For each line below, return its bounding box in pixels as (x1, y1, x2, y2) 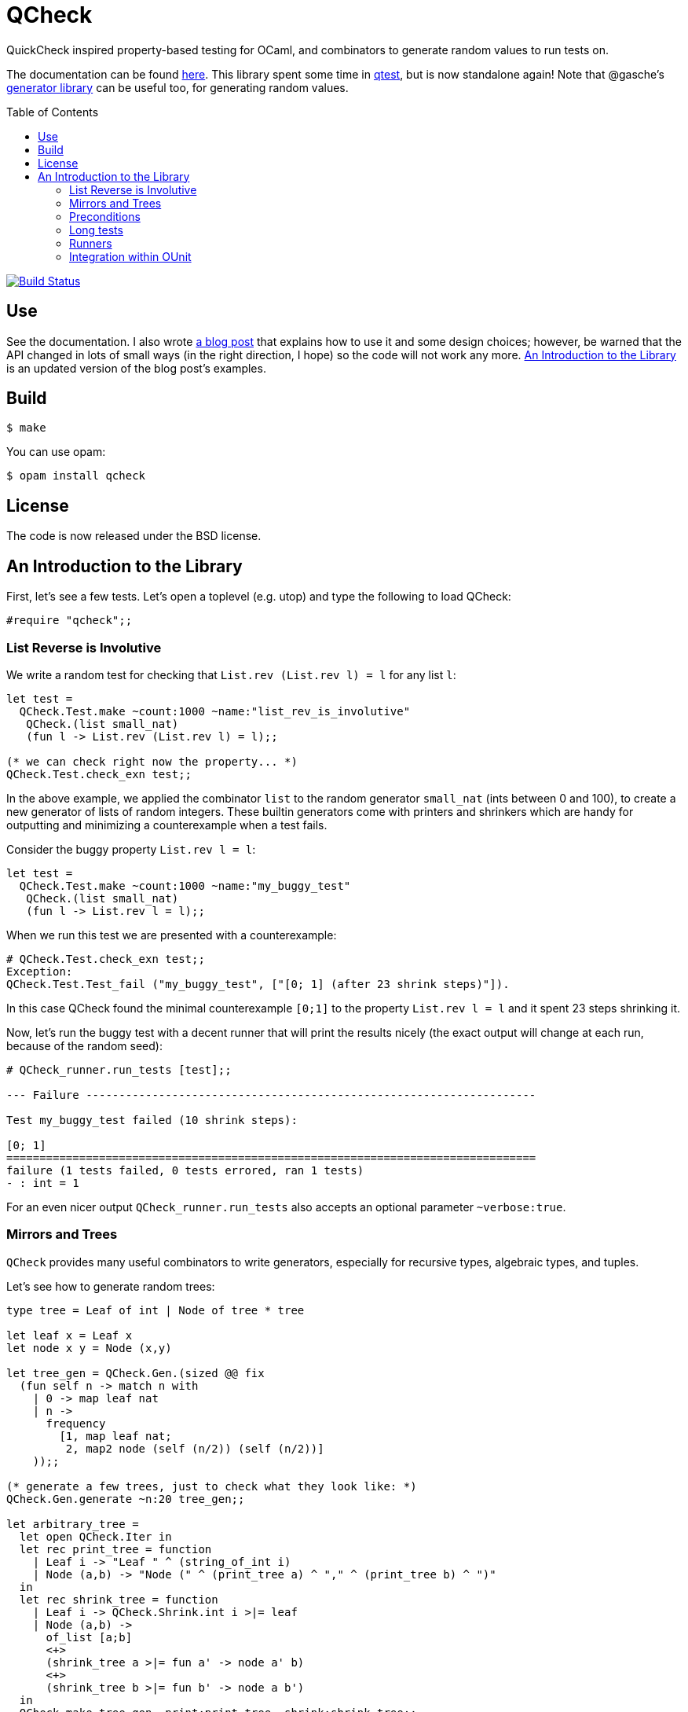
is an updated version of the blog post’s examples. (6, 361, 266, 375)
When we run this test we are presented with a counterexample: (6, 928, 337, 942)
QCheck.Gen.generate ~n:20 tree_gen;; (6, 1492, 245, 1505)
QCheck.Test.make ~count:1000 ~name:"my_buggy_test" (19, 879, 351, 892)
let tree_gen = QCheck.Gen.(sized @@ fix (6, 1366, 265, 1380)
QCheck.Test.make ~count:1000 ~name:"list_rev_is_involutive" (19, 704, 411, 718)
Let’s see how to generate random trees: (6, 1279, 215, 1293)
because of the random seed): (6, 1038, 163, 1053)
